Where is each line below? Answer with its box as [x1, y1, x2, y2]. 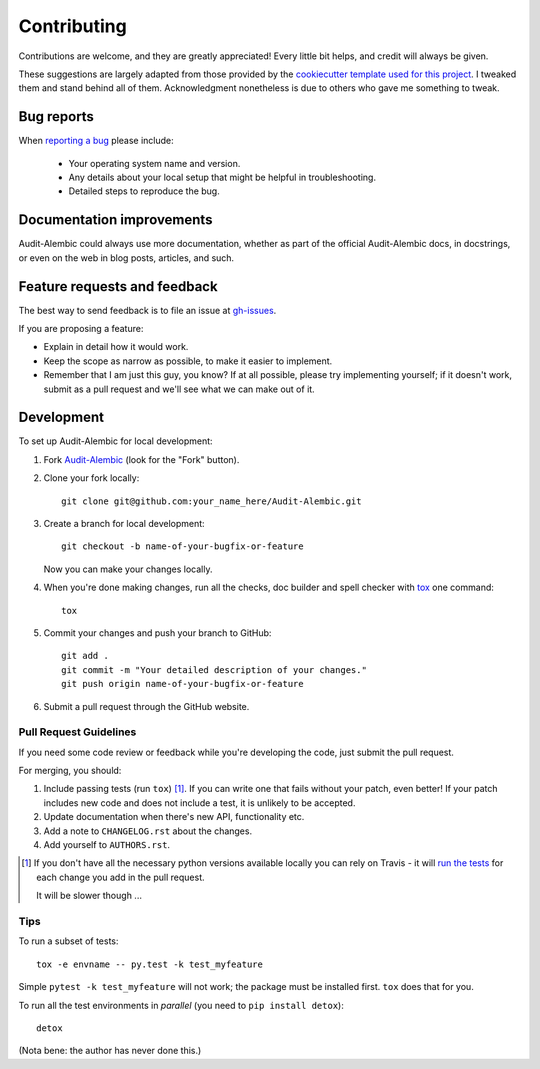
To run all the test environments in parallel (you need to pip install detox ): [18, 999, 344, 1011]
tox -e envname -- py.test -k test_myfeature [36, 958, 264, 970]
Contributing [18, 15, 127, 37]
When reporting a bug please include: [18, 135, 174, 147]
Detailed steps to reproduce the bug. [68, 185, 220, 197]
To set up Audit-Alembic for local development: [18, 435, 214, 447]
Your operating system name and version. [68, 157, 241, 169]
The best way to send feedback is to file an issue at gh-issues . [18, 304, 277, 316]
